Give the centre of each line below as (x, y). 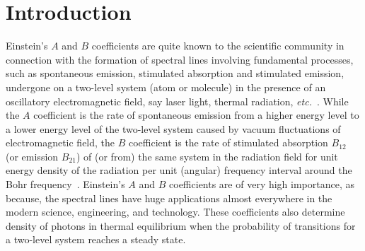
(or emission (32, 156)
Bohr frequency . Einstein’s (65, 184)
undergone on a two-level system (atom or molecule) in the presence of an (166, 87)
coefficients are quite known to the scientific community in (218, 46)
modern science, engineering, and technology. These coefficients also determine (175, 212)
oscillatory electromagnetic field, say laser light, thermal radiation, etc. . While (177, 101)
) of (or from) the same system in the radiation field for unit (207, 156)
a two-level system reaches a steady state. (96, 239)
